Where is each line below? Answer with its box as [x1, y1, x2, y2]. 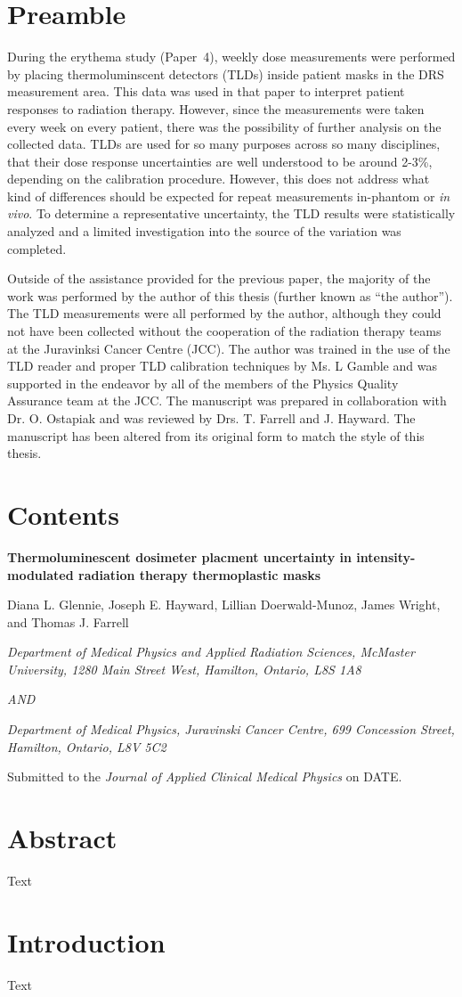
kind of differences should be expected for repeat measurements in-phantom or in [7, 186, 450, 205]
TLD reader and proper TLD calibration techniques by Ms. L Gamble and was [7, 356, 437, 375]
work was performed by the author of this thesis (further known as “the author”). [7, 286, 453, 305]
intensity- [356, 547, 416, 566]
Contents [7, 495, 119, 532]
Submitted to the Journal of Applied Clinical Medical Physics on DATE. [7, 767, 402, 786]
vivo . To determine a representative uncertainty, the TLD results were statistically [7, 204, 456, 223]
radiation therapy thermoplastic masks [78, 565, 321, 584]
